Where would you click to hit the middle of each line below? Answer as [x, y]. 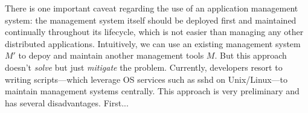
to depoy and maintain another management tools [111, 55]
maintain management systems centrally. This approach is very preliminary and [152, 91]
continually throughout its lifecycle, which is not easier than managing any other [154, 32]
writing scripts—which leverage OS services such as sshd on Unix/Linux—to [146, 79]
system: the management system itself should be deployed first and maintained [151, 20]
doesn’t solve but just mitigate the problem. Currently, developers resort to [144, 67]
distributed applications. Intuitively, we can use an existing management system [153, 43]
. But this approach [251, 55]
